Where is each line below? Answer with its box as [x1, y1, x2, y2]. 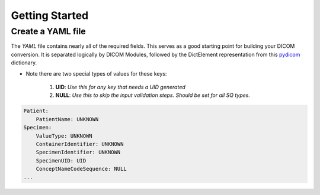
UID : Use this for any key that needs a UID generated [55, 83, 186, 90]
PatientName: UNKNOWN [36, 116, 99, 122]
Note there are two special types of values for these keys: [25, 70, 167, 77]
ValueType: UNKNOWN [36, 132, 93, 139]
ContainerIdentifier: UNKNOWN [36, 141, 124, 147]
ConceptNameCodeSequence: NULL [36, 165, 127, 173]
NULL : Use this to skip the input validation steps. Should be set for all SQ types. [55, 92, 250, 99]
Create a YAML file [11, 26, 86, 37]
